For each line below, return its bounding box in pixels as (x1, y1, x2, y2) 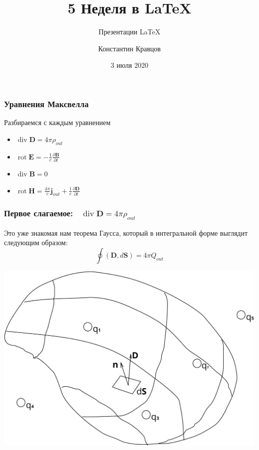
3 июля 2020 (111, 60, 148, 70)
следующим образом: (4, 237, 68, 248)
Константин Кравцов (98, 43, 161, 53)
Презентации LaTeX (99, 26, 160, 37)
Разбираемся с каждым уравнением (4, 117, 111, 128)
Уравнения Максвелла (4, 97, 89, 110)
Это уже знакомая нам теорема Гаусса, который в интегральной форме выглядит (4, 227, 248, 238)
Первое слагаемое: (4, 207, 73, 219)
